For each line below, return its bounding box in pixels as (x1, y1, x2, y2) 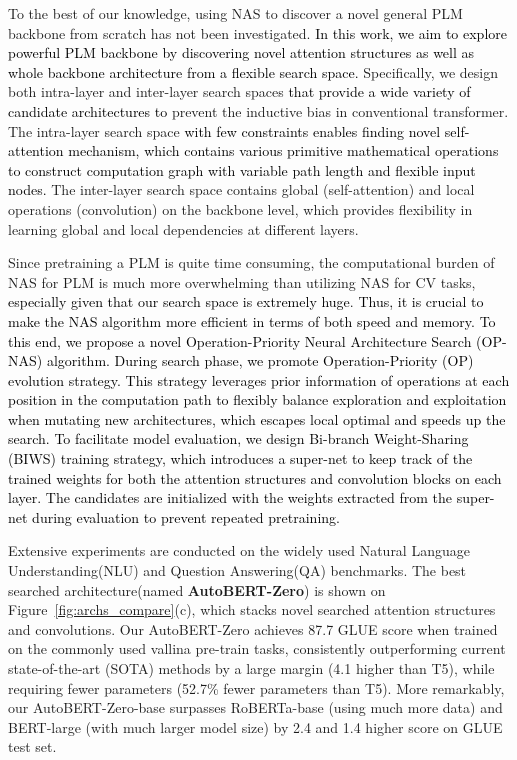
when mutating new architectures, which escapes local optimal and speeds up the (8, 408, 506, 429)
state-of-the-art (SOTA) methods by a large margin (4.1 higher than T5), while (8, 658, 495, 678)
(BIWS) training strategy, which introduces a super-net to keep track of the (8, 448, 473, 469)
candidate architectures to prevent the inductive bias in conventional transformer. (8, 100, 509, 121)
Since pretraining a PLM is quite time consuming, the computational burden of (8, 252, 495, 273)
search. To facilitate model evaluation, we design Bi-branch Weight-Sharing (8, 428, 469, 449)
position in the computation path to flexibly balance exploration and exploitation (8, 389, 507, 410)
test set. (8, 736, 57, 757)
